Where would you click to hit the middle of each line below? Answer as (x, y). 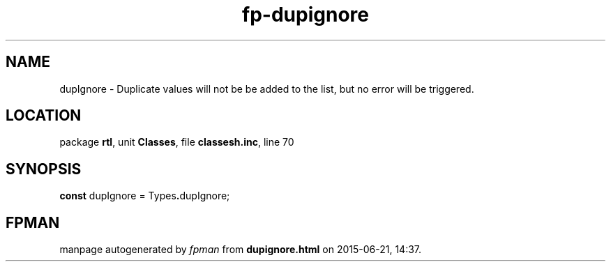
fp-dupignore (305, 15)
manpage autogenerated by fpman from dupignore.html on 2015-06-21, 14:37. (241, 250)
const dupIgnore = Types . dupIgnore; (145, 196)
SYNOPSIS (44, 169)
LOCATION (44, 116)
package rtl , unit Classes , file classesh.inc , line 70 (177, 142)
